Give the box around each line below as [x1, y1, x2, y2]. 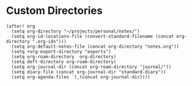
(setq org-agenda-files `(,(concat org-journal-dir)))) [11, 74, 150, 80]
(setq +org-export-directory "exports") [11, 48, 111, 55]
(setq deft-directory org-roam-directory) [11, 59, 116, 64]
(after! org [6, 23, 35, 29]
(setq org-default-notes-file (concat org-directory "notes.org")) [11, 44, 180, 49]
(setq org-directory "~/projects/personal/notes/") [11, 28, 140, 34]
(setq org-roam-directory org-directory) [11, 53, 116, 59]
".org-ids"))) [32, 38, 67, 44]
